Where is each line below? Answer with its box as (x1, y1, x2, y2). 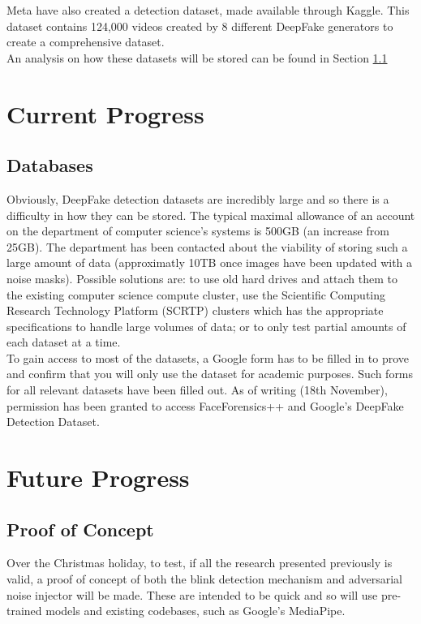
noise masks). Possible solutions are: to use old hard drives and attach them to (6, 269, 398, 286)
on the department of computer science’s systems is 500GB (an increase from (6, 222, 389, 239)
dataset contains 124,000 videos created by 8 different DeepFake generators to (6, 17, 393, 34)
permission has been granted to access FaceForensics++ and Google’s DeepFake (6, 397, 404, 414)
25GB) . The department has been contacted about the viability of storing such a (6, 238, 408, 255)
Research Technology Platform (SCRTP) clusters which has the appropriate (6, 302, 384, 319)
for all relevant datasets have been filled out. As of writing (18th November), (6, 381, 388, 398)
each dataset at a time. (6, 334, 121, 351)
